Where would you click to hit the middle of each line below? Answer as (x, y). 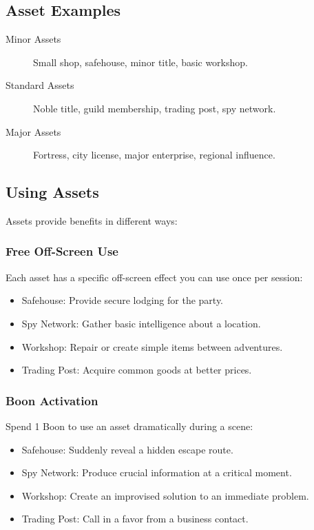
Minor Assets (33, 39)
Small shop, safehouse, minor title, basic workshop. (140, 62)
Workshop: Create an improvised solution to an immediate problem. (165, 495)
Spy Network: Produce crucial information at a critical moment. (157, 472)
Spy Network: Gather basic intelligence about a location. (141, 323)
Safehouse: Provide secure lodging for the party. (123, 300)
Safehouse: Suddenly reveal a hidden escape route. (127, 449)
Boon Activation (52, 400)
